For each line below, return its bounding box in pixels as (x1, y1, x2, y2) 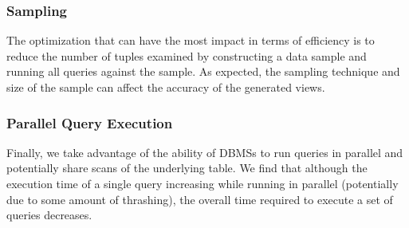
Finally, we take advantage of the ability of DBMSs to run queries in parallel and (6, 143, 403, 160)
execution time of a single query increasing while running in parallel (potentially (6, 175, 399, 191)
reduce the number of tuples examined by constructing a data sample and (6, 47, 367, 64)
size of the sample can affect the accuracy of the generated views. (6, 79, 325, 95)
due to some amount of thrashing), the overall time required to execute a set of (6, 191, 393, 207)
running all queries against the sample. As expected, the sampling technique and (6, 63, 400, 80)
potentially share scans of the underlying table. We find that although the (6, 159, 368, 176)
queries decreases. (6, 206, 92, 223)
